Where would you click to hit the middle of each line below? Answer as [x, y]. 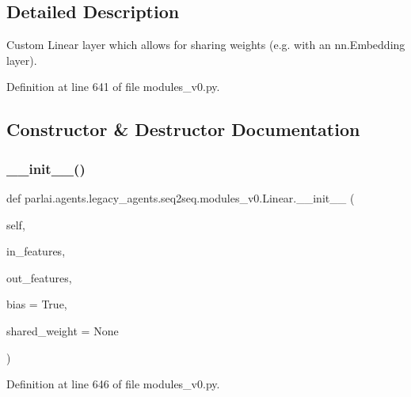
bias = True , [37, 304]
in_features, [36, 251]
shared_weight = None [63, 330]
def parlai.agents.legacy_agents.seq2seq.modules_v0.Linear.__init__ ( [181, 197]
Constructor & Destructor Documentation [183, 129]
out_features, [39, 277]
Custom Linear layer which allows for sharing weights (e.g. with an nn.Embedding [206, 45]
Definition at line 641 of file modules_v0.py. [113, 87]
